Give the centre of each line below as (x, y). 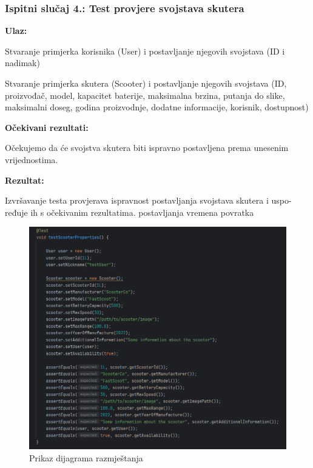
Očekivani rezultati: (47, 127)
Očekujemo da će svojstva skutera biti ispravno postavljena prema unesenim (147, 148)
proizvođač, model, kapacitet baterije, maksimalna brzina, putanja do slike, (145, 95)
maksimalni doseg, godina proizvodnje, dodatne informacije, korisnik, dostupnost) (157, 107)
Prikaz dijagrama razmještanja (86, 457)
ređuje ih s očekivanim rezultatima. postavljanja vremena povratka (130, 212)
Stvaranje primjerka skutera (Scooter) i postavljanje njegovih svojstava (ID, (146, 83)
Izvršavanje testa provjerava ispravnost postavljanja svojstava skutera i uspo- (148, 200)
